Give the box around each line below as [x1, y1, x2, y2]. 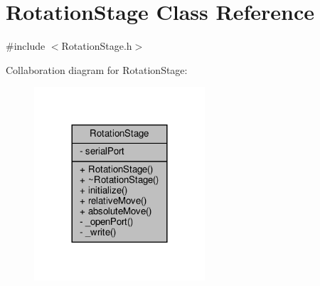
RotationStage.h [61, 38, 132, 53]
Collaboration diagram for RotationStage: [6, 62, 188, 77]
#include [6, 38, 46, 53]
